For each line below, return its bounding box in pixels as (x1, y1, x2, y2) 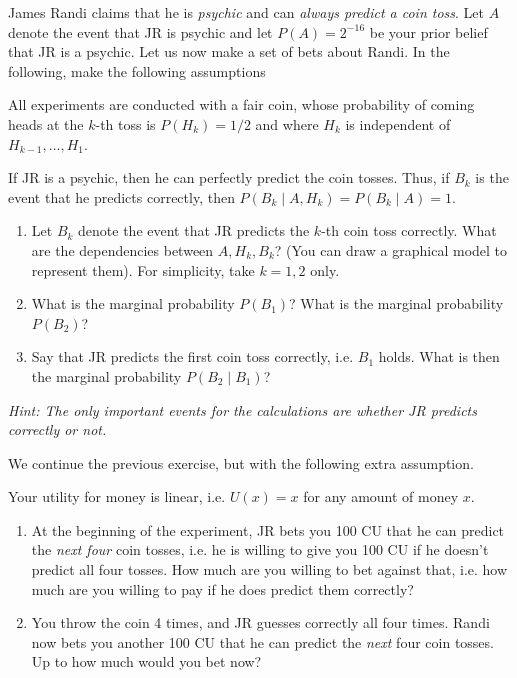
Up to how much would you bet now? (31, 651, 262, 672)
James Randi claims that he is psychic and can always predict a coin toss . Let (8, 2, 484, 22)
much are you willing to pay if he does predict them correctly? (31, 578, 414, 599)
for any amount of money (303, 486, 459, 507)
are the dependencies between (31, 239, 214, 260)
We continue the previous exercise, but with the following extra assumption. (8, 452, 474, 473)
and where (255, 113, 319, 134)
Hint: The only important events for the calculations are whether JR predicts (8, 399, 477, 420)
